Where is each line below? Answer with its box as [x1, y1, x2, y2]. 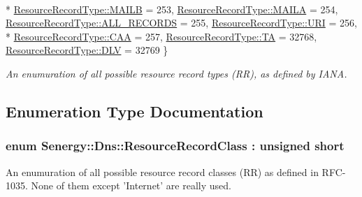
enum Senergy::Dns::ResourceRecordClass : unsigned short [6, 137, 345, 154]
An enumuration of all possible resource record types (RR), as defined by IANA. [6, 66, 347, 80]
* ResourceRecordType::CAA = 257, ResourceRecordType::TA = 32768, [6, 29, 317, 43]
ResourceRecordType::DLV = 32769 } [6, 43, 168, 57]
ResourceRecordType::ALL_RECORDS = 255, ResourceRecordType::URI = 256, [6, 15, 357, 30]
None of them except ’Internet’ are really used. [31, 178, 231, 193]
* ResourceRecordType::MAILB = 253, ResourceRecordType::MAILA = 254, [6, 1, 338, 16]
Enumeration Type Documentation [6, 100, 263, 122]
